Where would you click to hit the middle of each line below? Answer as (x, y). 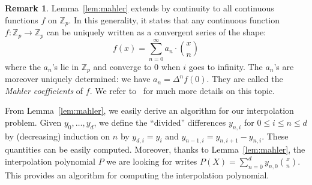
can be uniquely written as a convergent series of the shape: (156, 32)
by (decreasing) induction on (58, 136)
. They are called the (245, 79)
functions (22, 19)
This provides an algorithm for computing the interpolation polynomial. (137, 175)
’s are (284, 66)
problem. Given (33, 122)
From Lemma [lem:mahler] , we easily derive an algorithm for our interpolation (149, 110)
